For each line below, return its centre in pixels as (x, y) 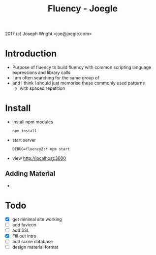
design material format (35, 247)
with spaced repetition (42, 88)
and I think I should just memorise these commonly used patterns (78, 83)
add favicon (24, 224)
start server (24, 140)
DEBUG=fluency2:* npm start (41, 149)
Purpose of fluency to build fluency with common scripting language (82, 68)
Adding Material (30, 174)
